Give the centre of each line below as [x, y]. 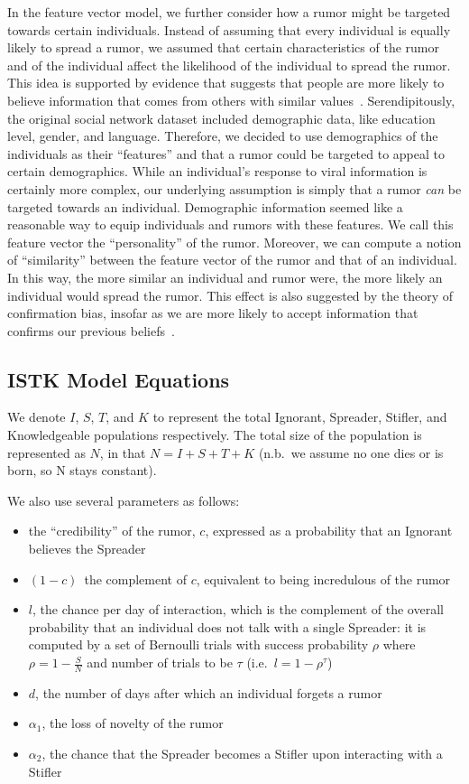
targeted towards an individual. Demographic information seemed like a [205, 206]
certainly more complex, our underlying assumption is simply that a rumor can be [234, 188]
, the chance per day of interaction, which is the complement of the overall [238, 609]
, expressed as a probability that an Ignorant [329, 531]
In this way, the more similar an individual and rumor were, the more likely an [225, 277]
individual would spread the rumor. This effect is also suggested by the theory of [230, 295]
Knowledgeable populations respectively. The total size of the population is [215, 435]
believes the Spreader [87, 549]
